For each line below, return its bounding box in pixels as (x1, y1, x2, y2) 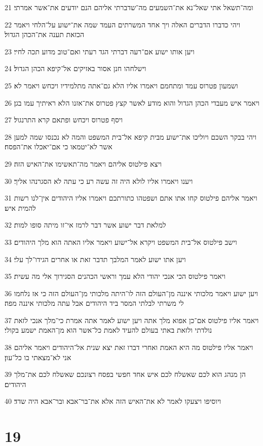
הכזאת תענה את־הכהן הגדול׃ (5, 29, 85, 40)
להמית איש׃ (5, 202, 36, 213)
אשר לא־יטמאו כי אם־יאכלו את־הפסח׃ (5, 141, 112, 152)
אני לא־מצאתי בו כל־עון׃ (5, 352, 71, 362)
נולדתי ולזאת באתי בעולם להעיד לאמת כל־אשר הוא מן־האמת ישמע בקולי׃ (5, 325, 212, 335)
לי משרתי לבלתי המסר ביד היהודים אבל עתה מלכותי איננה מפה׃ (5, 298, 184, 308)
